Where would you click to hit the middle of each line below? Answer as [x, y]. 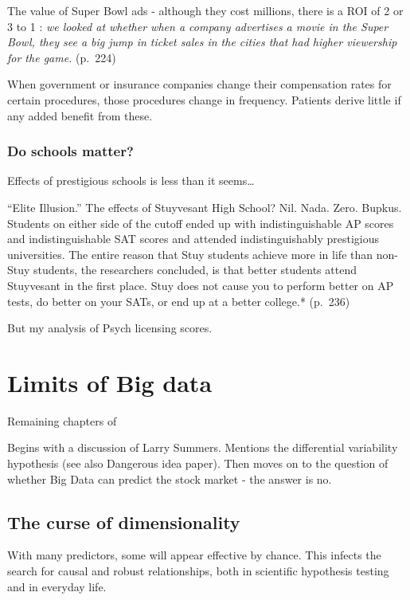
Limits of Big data [110, 382]
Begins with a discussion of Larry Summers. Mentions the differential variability [203, 447]
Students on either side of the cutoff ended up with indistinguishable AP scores [201, 223]
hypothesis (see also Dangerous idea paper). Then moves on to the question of [198, 463]
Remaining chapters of [62, 420]
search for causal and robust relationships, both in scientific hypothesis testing [198, 571]
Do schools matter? [70, 151]
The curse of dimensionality [124, 522]
